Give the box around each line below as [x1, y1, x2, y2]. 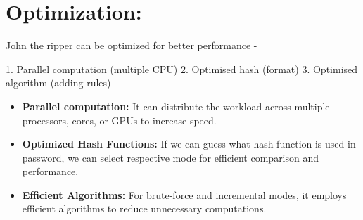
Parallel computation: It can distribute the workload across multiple [22, 98, 330, 113]
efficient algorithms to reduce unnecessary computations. [22, 201, 267, 216]
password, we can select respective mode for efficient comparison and [22, 150, 319, 164]
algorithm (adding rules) [6, 75, 111, 90]
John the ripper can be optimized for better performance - [6, 38, 257, 53]
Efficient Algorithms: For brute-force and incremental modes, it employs [22, 187, 347, 202]
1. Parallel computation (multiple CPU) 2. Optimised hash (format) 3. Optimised [6, 61, 358, 76]
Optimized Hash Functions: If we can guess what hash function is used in [22, 136, 356, 151]
